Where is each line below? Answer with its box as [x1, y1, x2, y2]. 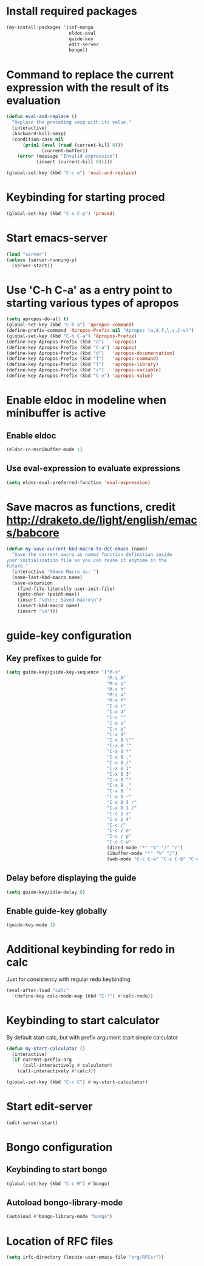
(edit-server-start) [6, 1119, 59, 1126]
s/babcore [6, 526, 59, 540]
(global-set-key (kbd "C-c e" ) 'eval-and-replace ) [6, 170, 137, 176]
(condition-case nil [12, 136, 64, 142]
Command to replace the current [6, 68, 174, 82]
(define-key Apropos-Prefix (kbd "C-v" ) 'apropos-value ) [6, 373, 154, 379]
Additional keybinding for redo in [6, 943, 175, 957]
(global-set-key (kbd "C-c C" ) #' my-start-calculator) [6, 1079, 148, 1085]
